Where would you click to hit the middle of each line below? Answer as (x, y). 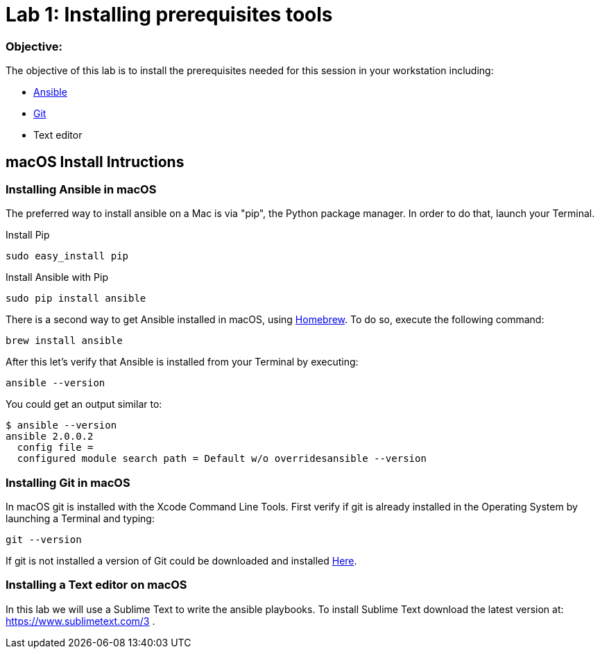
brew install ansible (64, 341)
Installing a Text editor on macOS (96, 585)
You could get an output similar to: (84, 404)
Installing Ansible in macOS (81, 189)
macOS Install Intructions (95, 162)
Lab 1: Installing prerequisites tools (169, 15)
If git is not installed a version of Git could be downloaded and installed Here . (181, 561)
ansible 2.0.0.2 (50, 437)
